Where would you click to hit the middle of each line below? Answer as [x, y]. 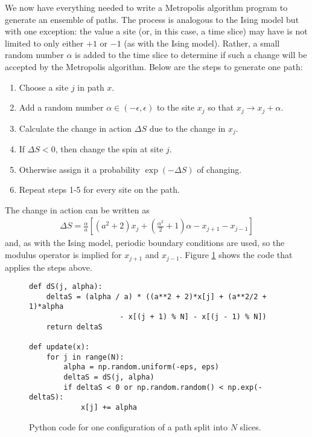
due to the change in [187, 128]
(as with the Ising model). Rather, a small [202, 43]
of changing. [219, 169]
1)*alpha [46, 307]
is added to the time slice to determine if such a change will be [191, 55]
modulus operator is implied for [63, 255]
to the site [176, 107]
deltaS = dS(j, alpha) [109, 377]
